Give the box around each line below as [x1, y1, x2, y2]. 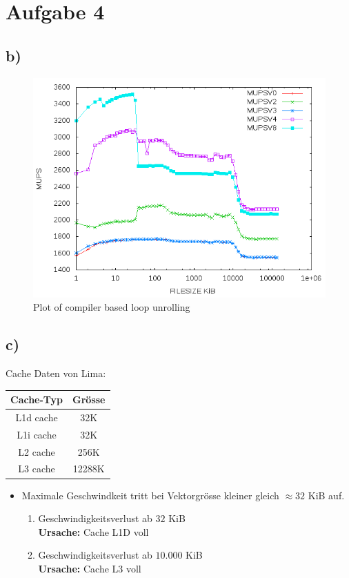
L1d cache [15, 410, 58, 424]
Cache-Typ [10, 392, 63, 407]
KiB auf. [308, 488, 345, 502]
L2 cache [18, 444, 55, 459]
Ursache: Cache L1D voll [38, 524, 149, 539]
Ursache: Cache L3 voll [38, 561, 141, 575]
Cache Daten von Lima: [6, 365, 106, 380]
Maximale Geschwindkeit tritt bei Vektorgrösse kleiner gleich [21, 488, 279, 502]
